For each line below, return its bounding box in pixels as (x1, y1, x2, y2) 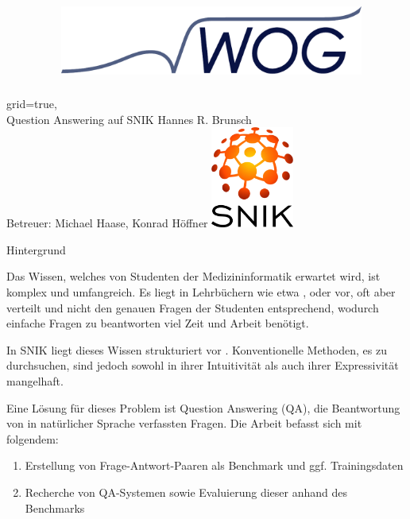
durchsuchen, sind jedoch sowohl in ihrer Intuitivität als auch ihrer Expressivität (6, 357, 399, 374)
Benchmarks (25, 499, 85, 516)
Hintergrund (6, 241, 66, 258)
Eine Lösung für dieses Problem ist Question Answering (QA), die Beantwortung (6, 399, 400, 416)
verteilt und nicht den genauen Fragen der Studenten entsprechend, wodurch (6, 299, 379, 316)
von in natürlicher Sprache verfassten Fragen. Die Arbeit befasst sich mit (6, 415, 362, 432)
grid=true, (6, 95, 57, 112)
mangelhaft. (6, 373, 64, 389)
